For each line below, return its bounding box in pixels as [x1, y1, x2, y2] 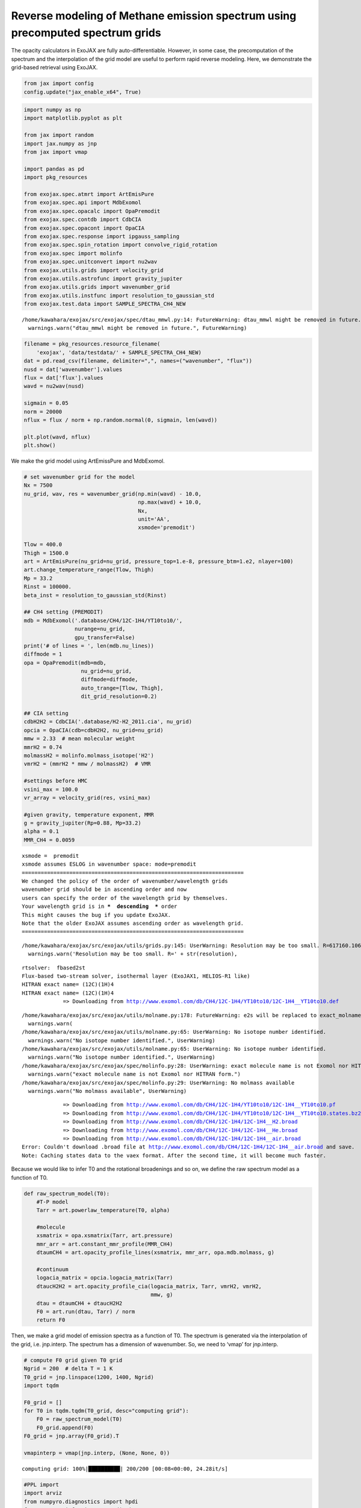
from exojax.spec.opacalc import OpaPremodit [23, 208, 161, 214]
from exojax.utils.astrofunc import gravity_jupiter [23, 275, 183, 282]
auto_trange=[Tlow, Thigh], [81, 685, 164, 691]
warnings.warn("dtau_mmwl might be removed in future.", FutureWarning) [28, 325, 247, 332]
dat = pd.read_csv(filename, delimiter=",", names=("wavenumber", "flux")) [23, 358, 253, 364]
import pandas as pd [23, 165, 84, 172]
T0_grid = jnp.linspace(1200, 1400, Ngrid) [23, 1373, 155, 1381]
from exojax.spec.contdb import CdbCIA [23, 216, 141, 223]
